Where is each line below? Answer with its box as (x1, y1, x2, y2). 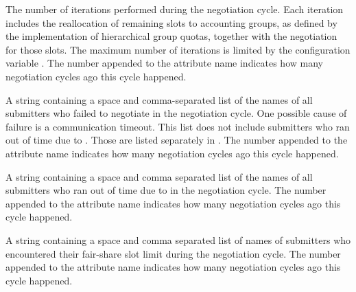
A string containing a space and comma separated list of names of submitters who (5, 232, 351, 247)
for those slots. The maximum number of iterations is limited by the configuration (5, 42, 351, 56)
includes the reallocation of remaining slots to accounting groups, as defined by (5, 15, 337, 30)
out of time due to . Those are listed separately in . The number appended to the (5, 133, 348, 147)
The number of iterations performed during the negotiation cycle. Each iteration (5, 2, 344, 16)
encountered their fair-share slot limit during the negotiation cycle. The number (5, 246, 341, 260)
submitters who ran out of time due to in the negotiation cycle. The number (5, 183, 327, 197)
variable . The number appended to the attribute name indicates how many (5, 56, 323, 70)
